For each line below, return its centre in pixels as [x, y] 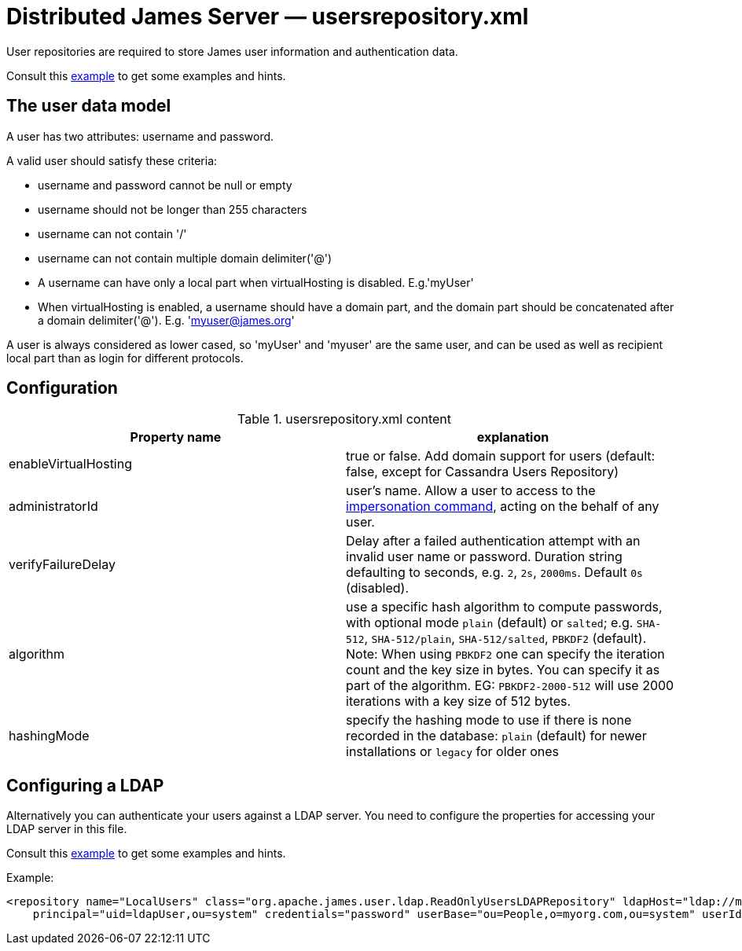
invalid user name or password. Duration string [484, 557]
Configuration [62, 388]
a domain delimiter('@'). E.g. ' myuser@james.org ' [166, 320]
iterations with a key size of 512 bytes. [459, 701]
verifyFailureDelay [62, 565]
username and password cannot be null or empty [165, 185]
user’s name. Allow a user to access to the [471, 491]
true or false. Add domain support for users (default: [501, 456]
